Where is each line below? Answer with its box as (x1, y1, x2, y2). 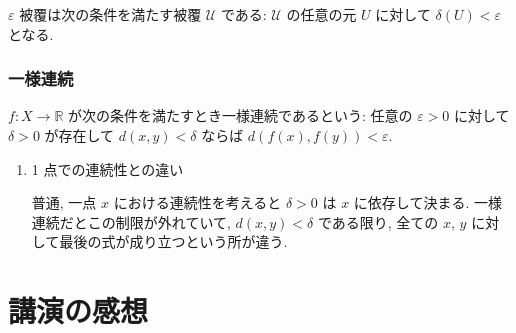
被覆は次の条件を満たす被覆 (19, 4, 202, 24)
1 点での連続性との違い (31, 158, 184, 179)
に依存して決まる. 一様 (353, 192, 502, 213)
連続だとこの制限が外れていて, (31, 211, 231, 232)
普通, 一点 (31, 192, 97, 213)
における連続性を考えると (113, 192, 282, 213)
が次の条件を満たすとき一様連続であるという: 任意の (68, 105, 413, 126)
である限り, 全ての (317, 211, 439, 232)
